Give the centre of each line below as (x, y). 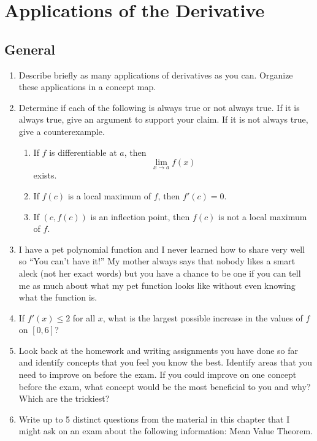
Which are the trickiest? (64, 398)
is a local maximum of (109, 195)
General (30, 49)
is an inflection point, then (140, 216)
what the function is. (58, 297)
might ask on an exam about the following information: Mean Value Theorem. (166, 431)
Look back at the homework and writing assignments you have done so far (158, 350)
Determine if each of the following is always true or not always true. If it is (159, 107)
